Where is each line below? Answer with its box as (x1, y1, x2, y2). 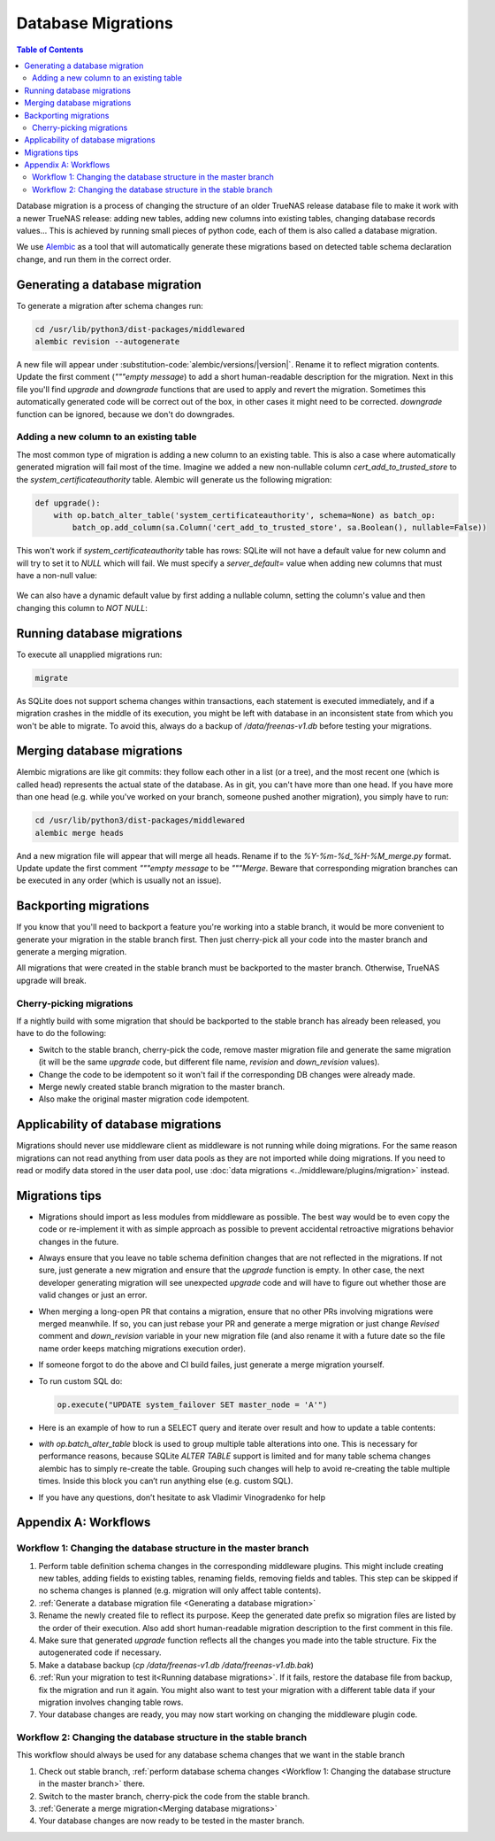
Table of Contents (16, 44, 84, 55)
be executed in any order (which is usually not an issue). (16, 875, 222, 886)
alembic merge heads (34, 828, 124, 838)
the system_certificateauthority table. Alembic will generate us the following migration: (16, 474, 332, 484)
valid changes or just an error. (38, 1289, 148, 1301)
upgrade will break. (16, 975, 88, 986)
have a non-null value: (16, 570, 97, 581)
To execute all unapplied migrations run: (16, 649, 163, 660)
